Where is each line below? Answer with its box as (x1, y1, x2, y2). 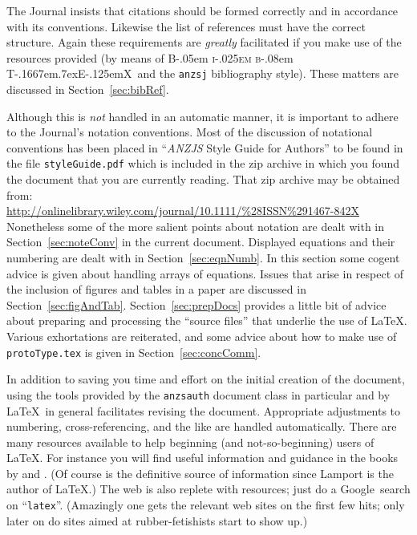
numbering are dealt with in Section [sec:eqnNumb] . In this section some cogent (6, 249, 400, 266)
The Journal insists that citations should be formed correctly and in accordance (6, 2, 399, 18)
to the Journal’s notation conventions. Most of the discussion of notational (6, 124, 373, 140)
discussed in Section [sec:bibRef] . (6, 81, 169, 98)
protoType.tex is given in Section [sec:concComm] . (6, 343, 261, 360)
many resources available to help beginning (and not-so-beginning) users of (6, 433, 374, 450)
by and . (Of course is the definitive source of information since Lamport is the (6, 464, 394, 481)
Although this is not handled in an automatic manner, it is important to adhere (6, 107, 399, 124)
